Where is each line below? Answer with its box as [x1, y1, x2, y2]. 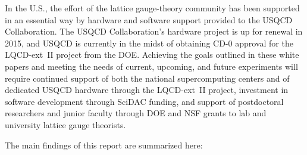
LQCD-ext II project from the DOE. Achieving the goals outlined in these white [5, 48, 299, 61]
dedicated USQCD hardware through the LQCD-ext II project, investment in [5, 83, 289, 96]
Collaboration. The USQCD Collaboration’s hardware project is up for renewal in [5, 25, 303, 38]
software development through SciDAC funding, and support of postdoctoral [5, 95, 284, 107]
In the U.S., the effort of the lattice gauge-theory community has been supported [5, 2, 300, 14]
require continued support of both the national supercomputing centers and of [5, 72, 290, 84]
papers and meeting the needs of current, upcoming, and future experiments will [5, 60, 298, 72]
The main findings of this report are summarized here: [5, 138, 203, 151]
